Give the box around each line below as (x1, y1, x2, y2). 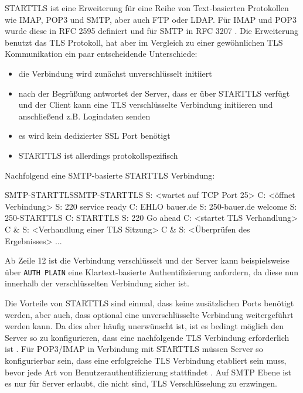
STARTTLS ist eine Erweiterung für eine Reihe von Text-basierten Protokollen (5, 2, 289, 13)
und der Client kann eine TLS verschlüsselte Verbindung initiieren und (18, 98, 273, 111)
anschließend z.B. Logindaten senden (18, 110, 151, 122)
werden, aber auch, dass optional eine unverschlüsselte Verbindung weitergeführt (5, 308, 294, 320)
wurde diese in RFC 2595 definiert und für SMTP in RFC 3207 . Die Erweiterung (5, 25, 298, 37)
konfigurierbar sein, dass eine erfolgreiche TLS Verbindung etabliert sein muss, (5, 354, 287, 366)
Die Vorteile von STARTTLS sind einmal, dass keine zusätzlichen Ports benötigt (5, 296, 294, 309)
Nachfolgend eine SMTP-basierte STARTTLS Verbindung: (5, 169, 215, 181)
